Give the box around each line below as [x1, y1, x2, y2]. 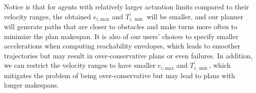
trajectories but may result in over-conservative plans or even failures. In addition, [4, 50, 253, 60]
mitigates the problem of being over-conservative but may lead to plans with [4, 70, 235, 80]
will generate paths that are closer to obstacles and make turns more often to [4, 21, 238, 32]
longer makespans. [4, 80, 59, 90]
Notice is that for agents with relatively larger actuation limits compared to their [4, 1, 249, 11]
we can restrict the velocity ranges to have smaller [4, 60, 156, 70]
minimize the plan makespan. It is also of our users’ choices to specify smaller [4, 31, 239, 41]
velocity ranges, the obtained [4, 11, 91, 21]
